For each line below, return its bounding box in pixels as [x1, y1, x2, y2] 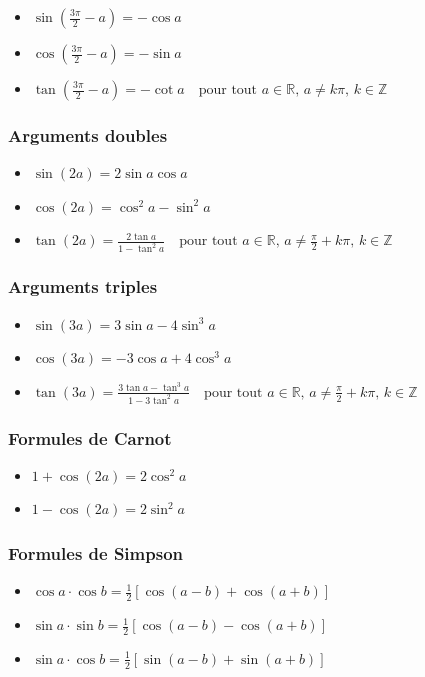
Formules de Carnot [8, 425, 172, 450]
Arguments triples [8, 274, 158, 299]
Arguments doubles [8, 122, 168, 147]
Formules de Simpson [8, 540, 183, 565]
